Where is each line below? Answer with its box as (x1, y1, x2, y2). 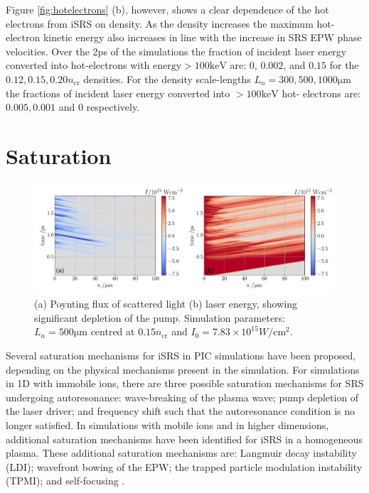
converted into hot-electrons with (6, 58, 150, 72)
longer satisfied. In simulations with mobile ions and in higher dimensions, (6, 417, 329, 432)
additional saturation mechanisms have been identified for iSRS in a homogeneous (6, 431, 363, 446)
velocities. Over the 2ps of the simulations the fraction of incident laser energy (6, 43, 347, 58)
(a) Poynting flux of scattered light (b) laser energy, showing (34, 296, 298, 311)
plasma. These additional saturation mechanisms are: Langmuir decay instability (6, 445, 357, 460)
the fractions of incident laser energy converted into (6, 85, 230, 100)
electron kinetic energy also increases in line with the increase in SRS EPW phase (6, 30, 362, 45)
